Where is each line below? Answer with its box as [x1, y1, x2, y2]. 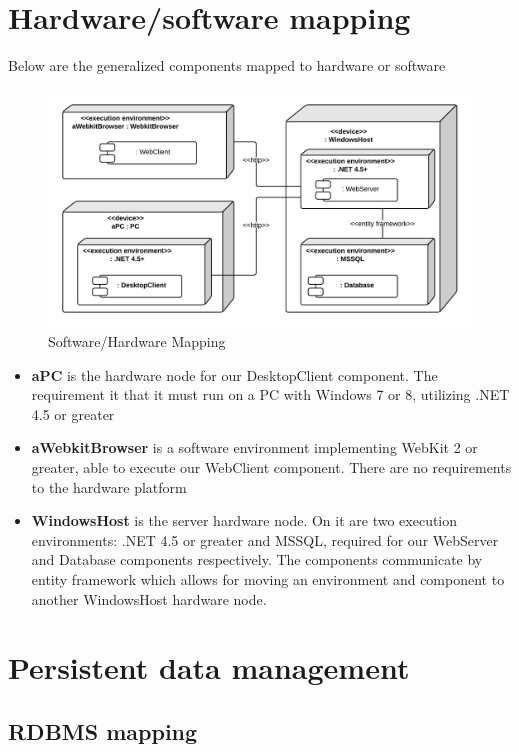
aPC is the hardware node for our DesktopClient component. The [31, 364, 438, 385]
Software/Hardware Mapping [48, 330, 226, 351]
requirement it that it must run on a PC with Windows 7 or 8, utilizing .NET [31, 384, 510, 405]
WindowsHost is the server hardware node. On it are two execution [31, 510, 458, 531]
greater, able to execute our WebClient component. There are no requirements [31, 456, 512, 477]
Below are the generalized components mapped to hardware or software [8, 55, 446, 76]
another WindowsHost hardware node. [31, 588, 267, 609]
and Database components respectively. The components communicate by [31, 549, 483, 570]
